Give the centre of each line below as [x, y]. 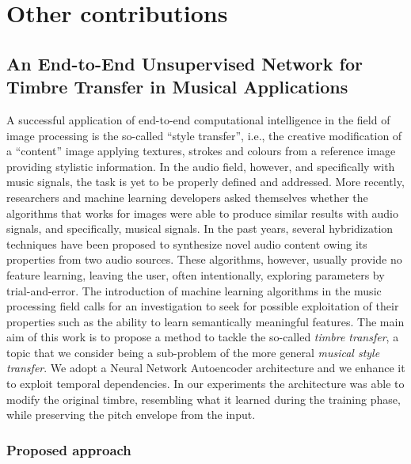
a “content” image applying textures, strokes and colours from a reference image [201, 151]
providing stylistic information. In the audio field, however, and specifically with [201, 166]
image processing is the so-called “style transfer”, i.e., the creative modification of [204, 135]
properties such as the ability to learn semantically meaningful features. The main [205, 321]
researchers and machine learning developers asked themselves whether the [187, 197]
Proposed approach [69, 449]
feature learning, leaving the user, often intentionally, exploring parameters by [196, 274]
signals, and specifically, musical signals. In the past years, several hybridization [200, 228]
